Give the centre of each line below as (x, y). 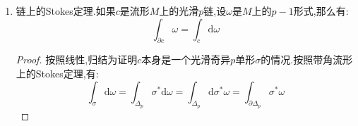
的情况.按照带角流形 (307, 59)
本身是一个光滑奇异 (186, 59)
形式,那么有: (321, 11)
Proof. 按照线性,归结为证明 (77, 59)
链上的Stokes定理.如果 (66, 11)
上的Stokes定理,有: (57, 73)
